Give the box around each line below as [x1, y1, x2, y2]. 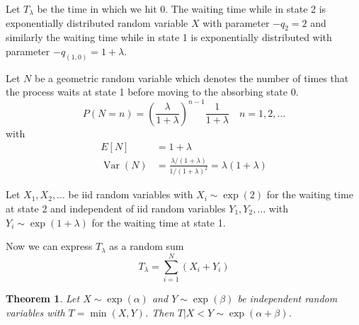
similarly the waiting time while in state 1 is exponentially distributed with [6, 30, 332, 45]
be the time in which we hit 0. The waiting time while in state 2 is [37, 1, 326, 16]
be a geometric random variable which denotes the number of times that [34, 70, 349, 85]
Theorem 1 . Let [6, 290, 80, 305]
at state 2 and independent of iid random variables [6, 201, 226, 216]
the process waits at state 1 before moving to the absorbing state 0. [6, 84, 299, 99]
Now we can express [6, 239, 93, 253]
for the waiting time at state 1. [91, 215, 226, 229]
